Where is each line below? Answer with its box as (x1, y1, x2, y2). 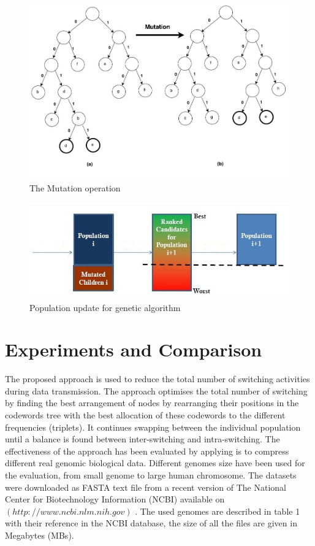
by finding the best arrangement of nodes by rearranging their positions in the (5, 396, 299, 409)
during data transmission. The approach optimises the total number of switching (5, 384, 308, 397)
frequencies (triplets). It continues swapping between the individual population (5, 420, 301, 433)
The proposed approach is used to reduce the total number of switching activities (5, 372, 310, 385)
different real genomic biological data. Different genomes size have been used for (5, 456, 305, 469)
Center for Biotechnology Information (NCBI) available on (5, 493, 225, 506)
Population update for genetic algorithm (29, 301, 181, 313)
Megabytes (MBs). (5, 529, 74, 542)
